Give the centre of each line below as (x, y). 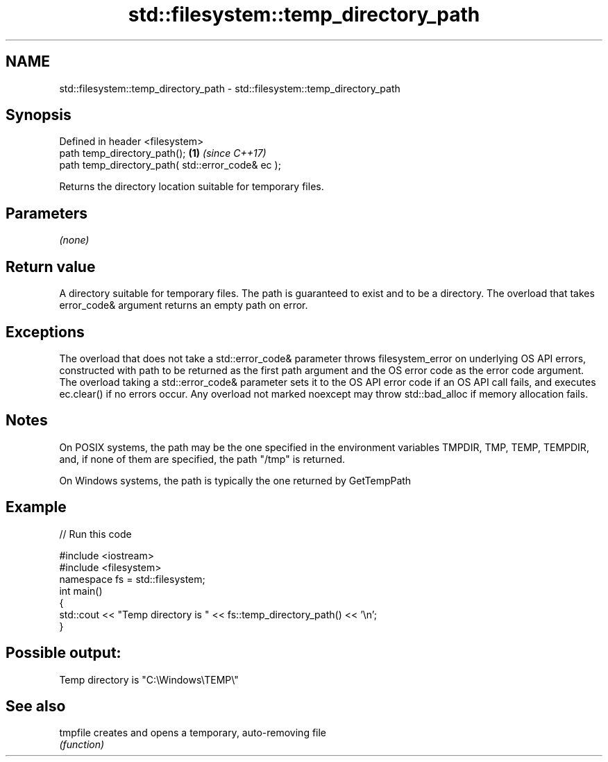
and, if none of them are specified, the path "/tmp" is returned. (202, 459)
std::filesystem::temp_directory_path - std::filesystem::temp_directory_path (230, 88)
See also (36, 706)
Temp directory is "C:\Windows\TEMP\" (149, 679)
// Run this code (95, 534)
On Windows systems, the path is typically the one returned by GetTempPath (235, 480)
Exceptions (45, 332)
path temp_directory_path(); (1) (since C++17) (163, 153)
